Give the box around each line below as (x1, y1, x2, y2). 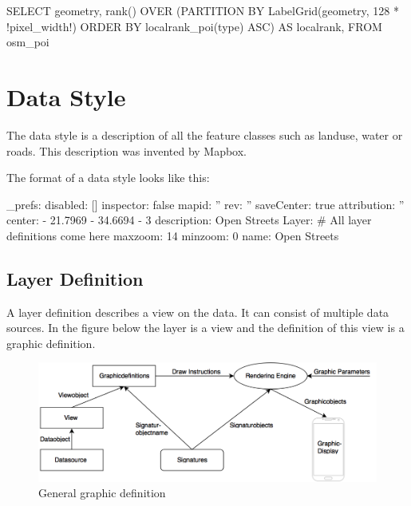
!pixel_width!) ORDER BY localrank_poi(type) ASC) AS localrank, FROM (6, 18, 382, 34)
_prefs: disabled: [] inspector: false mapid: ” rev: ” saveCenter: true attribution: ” (6, 196, 405, 212)
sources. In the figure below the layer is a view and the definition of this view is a (6, 319, 405, 336)
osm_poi (6, 34, 49, 50)
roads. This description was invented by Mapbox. (6, 142, 247, 159)
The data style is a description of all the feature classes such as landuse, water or (6, 126, 403, 143)
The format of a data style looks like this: (6, 169, 210, 186)
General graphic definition (38, 484, 166, 501)
